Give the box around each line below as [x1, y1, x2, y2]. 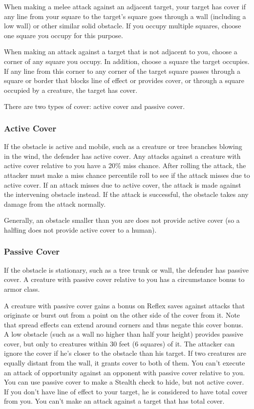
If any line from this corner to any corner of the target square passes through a [4, 65, 241, 76]
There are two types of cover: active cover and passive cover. [4, 101, 185, 111]
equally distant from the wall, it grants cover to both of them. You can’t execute [4, 358, 245, 368]
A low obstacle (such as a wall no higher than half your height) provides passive [4, 329, 243, 339]
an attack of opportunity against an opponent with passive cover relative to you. [4, 367, 245, 377]
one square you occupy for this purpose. [4, 30, 123, 40]
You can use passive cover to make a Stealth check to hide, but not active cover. [4, 377, 244, 387]
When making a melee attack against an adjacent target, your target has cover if [4, 1, 246, 11]
